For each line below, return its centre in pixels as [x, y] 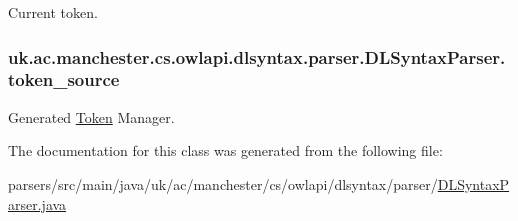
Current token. [53, 12]
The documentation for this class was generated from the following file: [225, 150]
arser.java [37, 203]
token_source [64, 79]
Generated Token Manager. [91, 116]
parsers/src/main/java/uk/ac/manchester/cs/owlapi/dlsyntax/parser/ [223, 183]
